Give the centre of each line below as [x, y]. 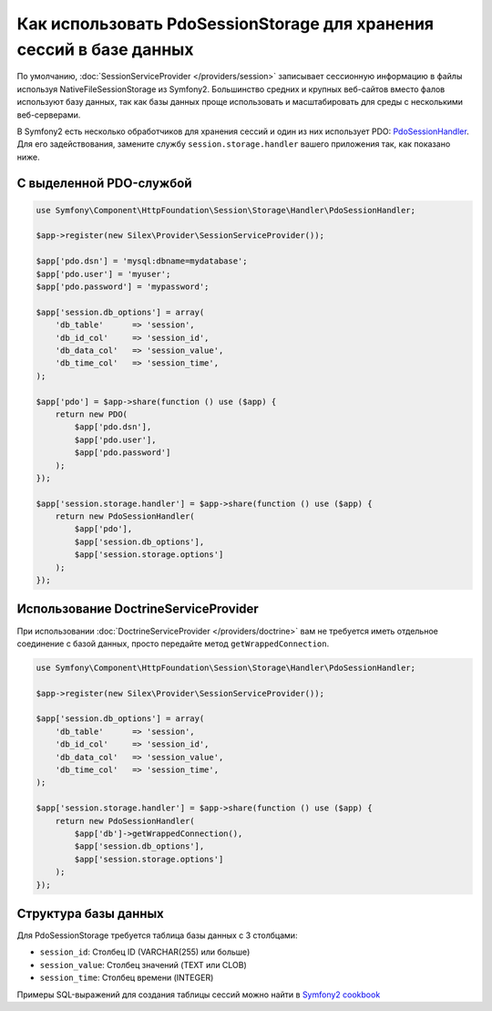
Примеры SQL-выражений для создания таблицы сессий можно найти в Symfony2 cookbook [199, 995]
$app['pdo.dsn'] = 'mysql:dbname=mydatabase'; [142, 261]
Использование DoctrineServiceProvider [138, 609]
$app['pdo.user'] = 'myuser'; [103, 274]
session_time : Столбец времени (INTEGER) [127, 978]
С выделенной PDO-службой [104, 183]
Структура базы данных [90, 913]
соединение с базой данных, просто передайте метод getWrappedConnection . [173, 644]
